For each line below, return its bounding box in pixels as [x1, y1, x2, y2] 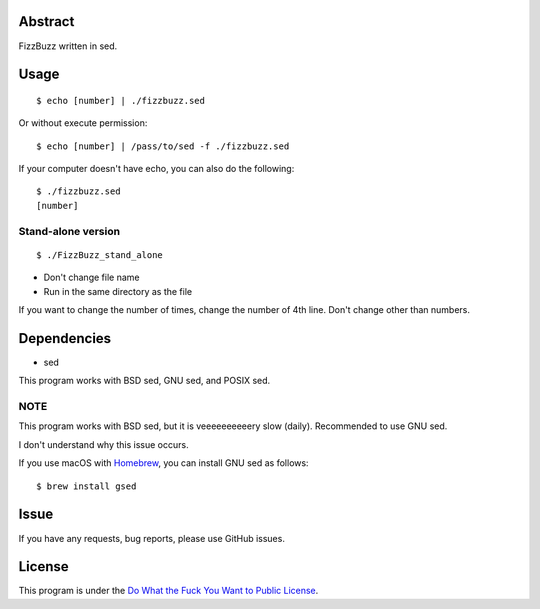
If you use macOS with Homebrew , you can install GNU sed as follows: [18, 457, 309, 469]
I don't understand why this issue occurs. [18, 438, 189, 450]
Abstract [18, 13, 75, 30]
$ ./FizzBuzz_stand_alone [36, 249, 164, 260]
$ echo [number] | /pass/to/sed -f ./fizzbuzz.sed [36, 140, 290, 152]
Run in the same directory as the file [43, 285, 193, 297]
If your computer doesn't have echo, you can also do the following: [18, 163, 295, 175]
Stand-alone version [18, 224, 120, 238]
